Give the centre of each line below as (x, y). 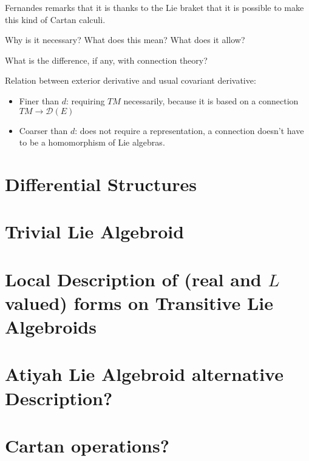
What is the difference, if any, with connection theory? (106, 60)
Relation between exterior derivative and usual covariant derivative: (131, 80)
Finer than (39, 100)
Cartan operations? (87, 445)
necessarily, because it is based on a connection (211, 100)
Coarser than (43, 130)
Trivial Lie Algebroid (95, 231)
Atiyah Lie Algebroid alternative (144, 374)
